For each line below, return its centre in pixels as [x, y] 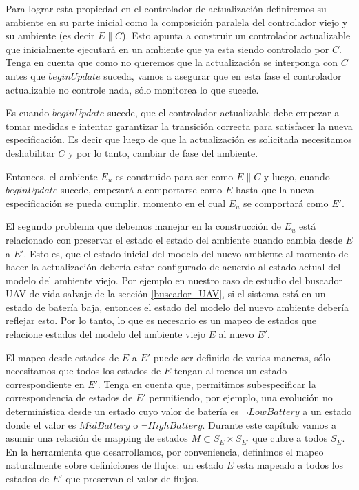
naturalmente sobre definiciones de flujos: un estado [115, 465]
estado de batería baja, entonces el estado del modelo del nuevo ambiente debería [177, 307]
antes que [25, 75]
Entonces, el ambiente [52, 176]
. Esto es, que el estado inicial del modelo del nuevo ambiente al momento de [186, 253]
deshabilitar [30, 152]
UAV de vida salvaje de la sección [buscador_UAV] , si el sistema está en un [166, 294]
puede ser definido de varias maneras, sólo [242, 357]
